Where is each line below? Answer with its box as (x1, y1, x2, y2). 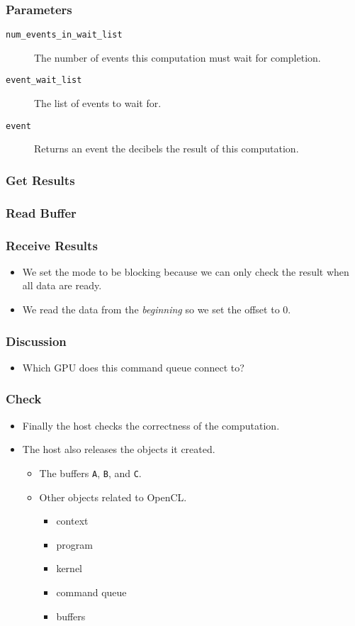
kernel (56, 561, 82, 576)
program (56, 537, 93, 552)
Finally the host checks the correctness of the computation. (22, 418, 280, 432)
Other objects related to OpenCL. (39, 489, 187, 504)
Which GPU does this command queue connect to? (22, 359, 244, 374)
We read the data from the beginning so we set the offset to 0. (22, 302, 291, 317)
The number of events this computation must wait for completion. (34, 50, 321, 65)
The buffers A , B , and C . (39, 465, 142, 480)
